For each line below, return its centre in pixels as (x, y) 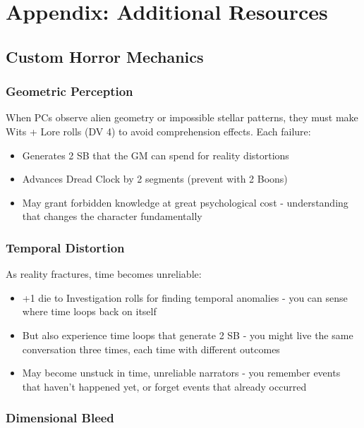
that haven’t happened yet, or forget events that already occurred (164, 386)
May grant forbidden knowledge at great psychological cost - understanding (185, 202)
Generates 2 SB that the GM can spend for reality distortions (156, 155)
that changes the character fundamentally (112, 216)
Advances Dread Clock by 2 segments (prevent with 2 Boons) (155, 179)
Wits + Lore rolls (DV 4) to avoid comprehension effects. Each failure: (158, 131)
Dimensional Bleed (60, 418)
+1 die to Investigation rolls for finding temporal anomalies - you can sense (185, 297)
